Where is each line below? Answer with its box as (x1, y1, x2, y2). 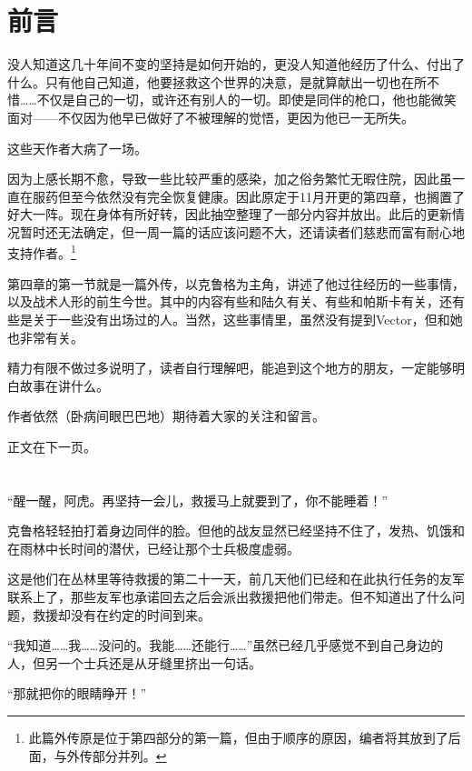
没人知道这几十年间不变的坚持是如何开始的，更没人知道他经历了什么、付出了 (7, 55, 465, 74)
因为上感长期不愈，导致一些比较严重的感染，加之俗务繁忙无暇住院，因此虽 (7, 169, 452, 188)
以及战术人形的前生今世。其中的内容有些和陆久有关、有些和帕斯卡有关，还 (7, 292, 452, 311)
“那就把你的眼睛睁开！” (7, 684, 147, 703)
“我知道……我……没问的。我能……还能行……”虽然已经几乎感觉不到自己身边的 (7, 636, 444, 655)
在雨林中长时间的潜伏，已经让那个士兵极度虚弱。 (7, 538, 300, 557)
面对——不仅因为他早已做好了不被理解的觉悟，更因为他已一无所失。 (7, 107, 414, 126)
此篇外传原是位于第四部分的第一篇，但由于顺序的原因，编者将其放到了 (28, 728, 448, 746)
